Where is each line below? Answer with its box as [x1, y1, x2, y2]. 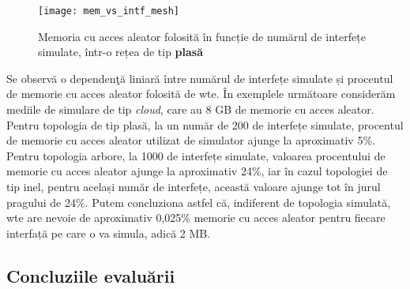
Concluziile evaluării [6, 263, 175, 287]
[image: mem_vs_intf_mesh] [38, 6, 179, 17]
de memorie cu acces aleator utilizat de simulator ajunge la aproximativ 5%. [6, 132, 375, 148]
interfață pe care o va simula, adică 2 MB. [6, 224, 211, 241]
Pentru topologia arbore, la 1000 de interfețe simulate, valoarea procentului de [6, 147, 386, 163]
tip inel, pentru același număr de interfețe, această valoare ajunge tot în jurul [6, 178, 381, 194]
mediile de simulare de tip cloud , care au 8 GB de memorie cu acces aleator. [6, 101, 374, 118]
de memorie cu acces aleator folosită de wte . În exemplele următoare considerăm [6, 85, 396, 102]
